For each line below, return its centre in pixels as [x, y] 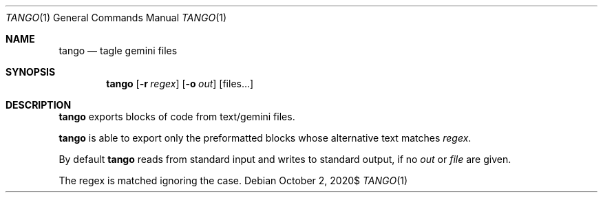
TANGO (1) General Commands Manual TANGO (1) [116, 18]
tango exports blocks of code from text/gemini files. [177, 117]
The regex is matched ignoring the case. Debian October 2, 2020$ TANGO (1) [233, 180]
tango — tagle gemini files [118, 51]
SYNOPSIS [31, 72]
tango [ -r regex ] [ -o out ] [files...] [180, 84]
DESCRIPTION [39, 105]
